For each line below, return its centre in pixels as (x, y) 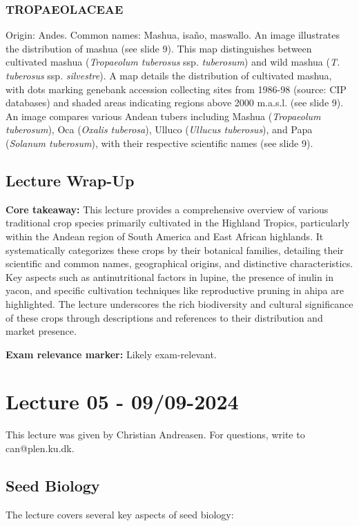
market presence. (41, 331)
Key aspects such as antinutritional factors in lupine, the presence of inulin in (170, 276)
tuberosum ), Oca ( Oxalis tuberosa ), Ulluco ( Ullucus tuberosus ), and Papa (159, 129)
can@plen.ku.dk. (40, 448)
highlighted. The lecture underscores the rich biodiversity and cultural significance (179, 303)
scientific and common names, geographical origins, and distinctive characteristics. (179, 263)
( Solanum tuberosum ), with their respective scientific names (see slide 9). (159, 143)
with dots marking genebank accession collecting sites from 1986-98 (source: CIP (176, 89)
